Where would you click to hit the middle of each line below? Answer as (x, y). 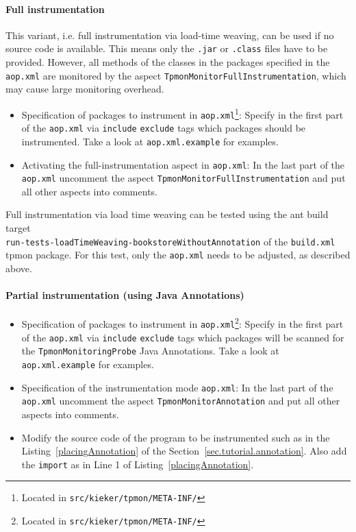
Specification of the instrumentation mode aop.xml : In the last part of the (177, 387)
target (18, 228)
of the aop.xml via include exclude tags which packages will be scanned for (183, 337)
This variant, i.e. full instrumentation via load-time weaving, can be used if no (170, 35)
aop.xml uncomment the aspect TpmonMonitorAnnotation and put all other (181, 401)
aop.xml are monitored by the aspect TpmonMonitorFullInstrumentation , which (176, 75)
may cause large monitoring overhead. (85, 89)
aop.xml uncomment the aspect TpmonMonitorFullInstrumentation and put (183, 178)
